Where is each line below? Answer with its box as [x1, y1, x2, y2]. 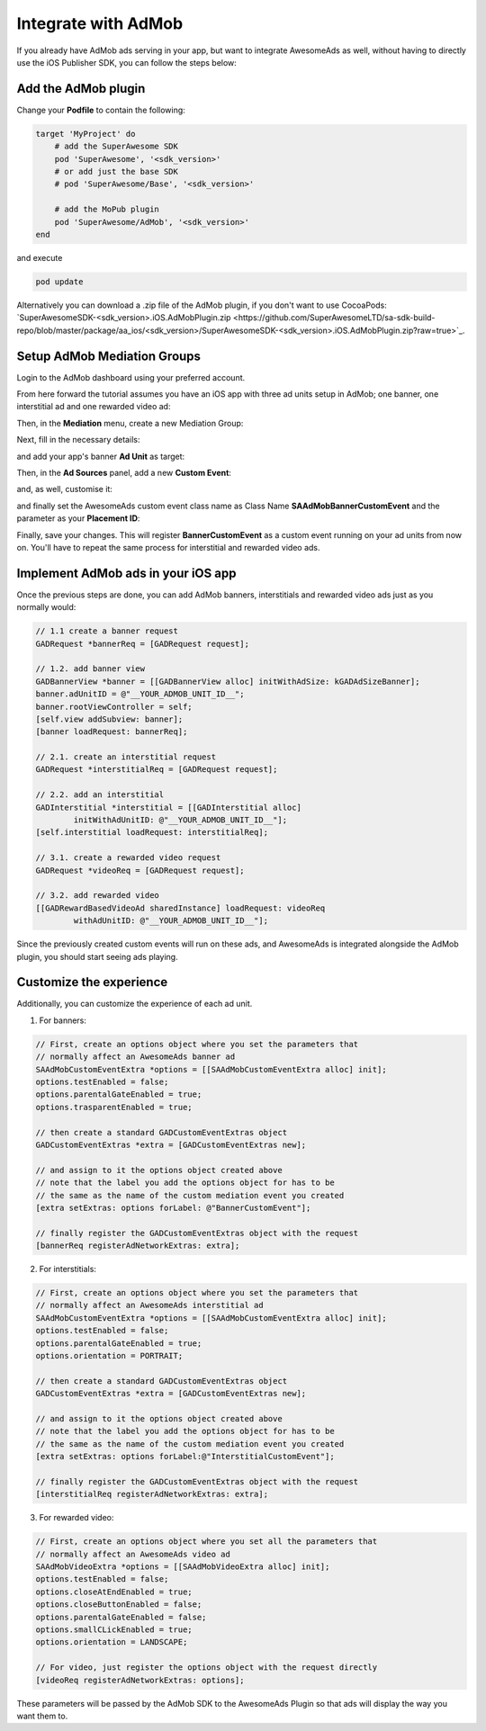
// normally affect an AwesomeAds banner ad [35, 1052, 236, 1062]
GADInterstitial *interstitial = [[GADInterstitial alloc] [35, 802, 301, 812]
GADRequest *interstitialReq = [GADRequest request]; [35, 765, 278, 775]
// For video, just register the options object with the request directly [35, 1663, 378, 1673]
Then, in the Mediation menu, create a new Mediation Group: [16, 417, 244, 428]
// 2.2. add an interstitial [35, 790, 165, 800]
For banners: [39, 1015, 87, 1026]
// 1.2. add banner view [35, 664, 146, 674]
